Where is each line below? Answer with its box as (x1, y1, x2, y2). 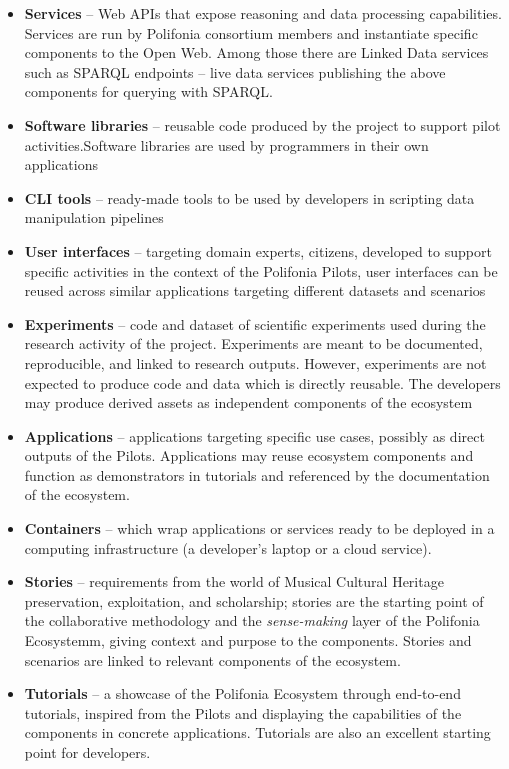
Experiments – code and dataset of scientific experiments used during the (24, 313, 486, 334)
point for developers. (24, 742, 151, 762)
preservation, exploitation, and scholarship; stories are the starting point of (24, 590, 484, 611)
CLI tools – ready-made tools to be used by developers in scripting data (24, 187, 475, 208)
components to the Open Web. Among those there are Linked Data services (24, 42, 489, 63)
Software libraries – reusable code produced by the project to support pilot (24, 114, 501, 135)
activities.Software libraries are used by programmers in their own (24, 134, 429, 155)
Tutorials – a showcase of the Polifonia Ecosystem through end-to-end (24, 683, 461, 704)
